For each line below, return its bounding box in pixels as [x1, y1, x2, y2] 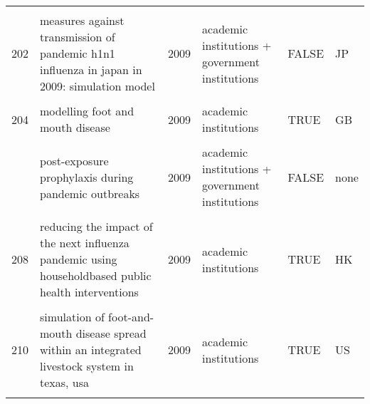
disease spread [75, 325, 147, 341]
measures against [40, 12, 125, 29]
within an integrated [40, 341, 142, 358]
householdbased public [40, 267, 152, 284]
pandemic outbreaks [40, 185, 140, 202]
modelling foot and [40, 103, 134, 119]
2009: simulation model [40, 78, 155, 94]
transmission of [40, 29, 115, 45]
